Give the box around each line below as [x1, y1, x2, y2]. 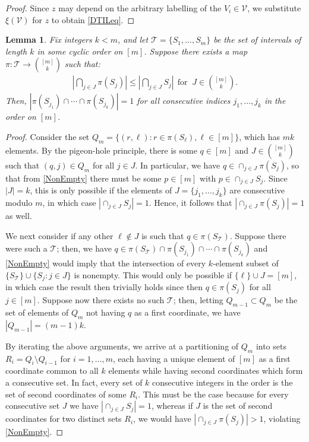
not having [86, 306, 125, 319]
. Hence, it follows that [149, 196, 232, 209]
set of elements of [5, 306, 69, 319]
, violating [263, 412, 301, 425]
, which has [239, 131, 280, 142]
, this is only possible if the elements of [30, 184, 172, 196]
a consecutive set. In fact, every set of [5, 376, 143, 389]
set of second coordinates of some [5, 387, 127, 400]
